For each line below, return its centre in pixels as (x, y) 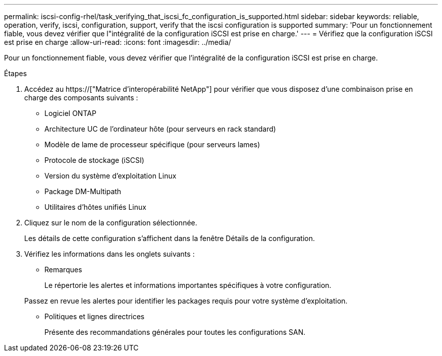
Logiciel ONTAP (70, 113)
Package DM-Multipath (83, 191)
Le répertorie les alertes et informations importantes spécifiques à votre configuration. (188, 285)
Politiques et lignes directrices (95, 316)
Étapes (16, 73)
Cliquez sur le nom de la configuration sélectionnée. (111, 223)
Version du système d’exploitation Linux (111, 176)
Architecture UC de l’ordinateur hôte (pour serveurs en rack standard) (160, 129)
